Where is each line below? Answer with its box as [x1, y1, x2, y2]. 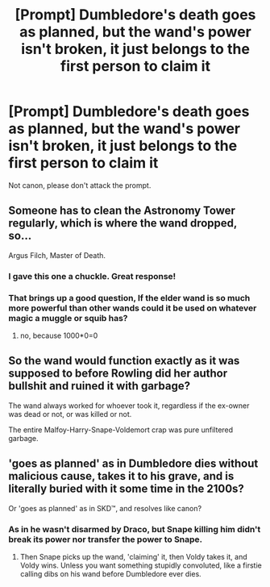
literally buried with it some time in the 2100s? [8, 482, 244, 496]
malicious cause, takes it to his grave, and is [8, 469, 235, 483]
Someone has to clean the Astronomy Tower [8, 204, 236, 218]
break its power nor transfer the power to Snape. [8, 534, 203, 545]
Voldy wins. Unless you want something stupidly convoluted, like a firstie [19, 560, 262, 570]
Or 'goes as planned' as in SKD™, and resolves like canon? [8, 503, 202, 513]
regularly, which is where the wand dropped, [8, 216, 238, 231]
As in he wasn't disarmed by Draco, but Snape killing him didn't [8, 523, 261, 535]
